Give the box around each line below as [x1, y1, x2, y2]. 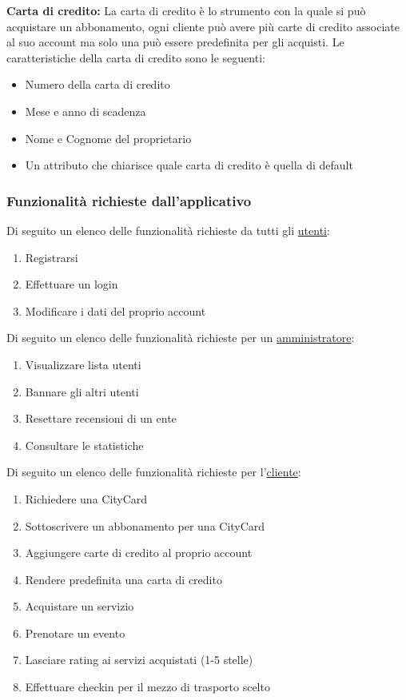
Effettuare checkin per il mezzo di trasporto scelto [25, 678, 270, 695]
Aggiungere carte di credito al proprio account [25, 544, 253, 561]
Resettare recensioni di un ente [25, 410, 177, 427]
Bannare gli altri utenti [25, 383, 139, 400]
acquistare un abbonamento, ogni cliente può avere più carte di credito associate [6, 18, 400, 34]
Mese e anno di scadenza [25, 102, 146, 119]
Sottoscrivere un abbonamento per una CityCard [25, 517, 265, 534]
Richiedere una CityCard [25, 490, 148, 507]
